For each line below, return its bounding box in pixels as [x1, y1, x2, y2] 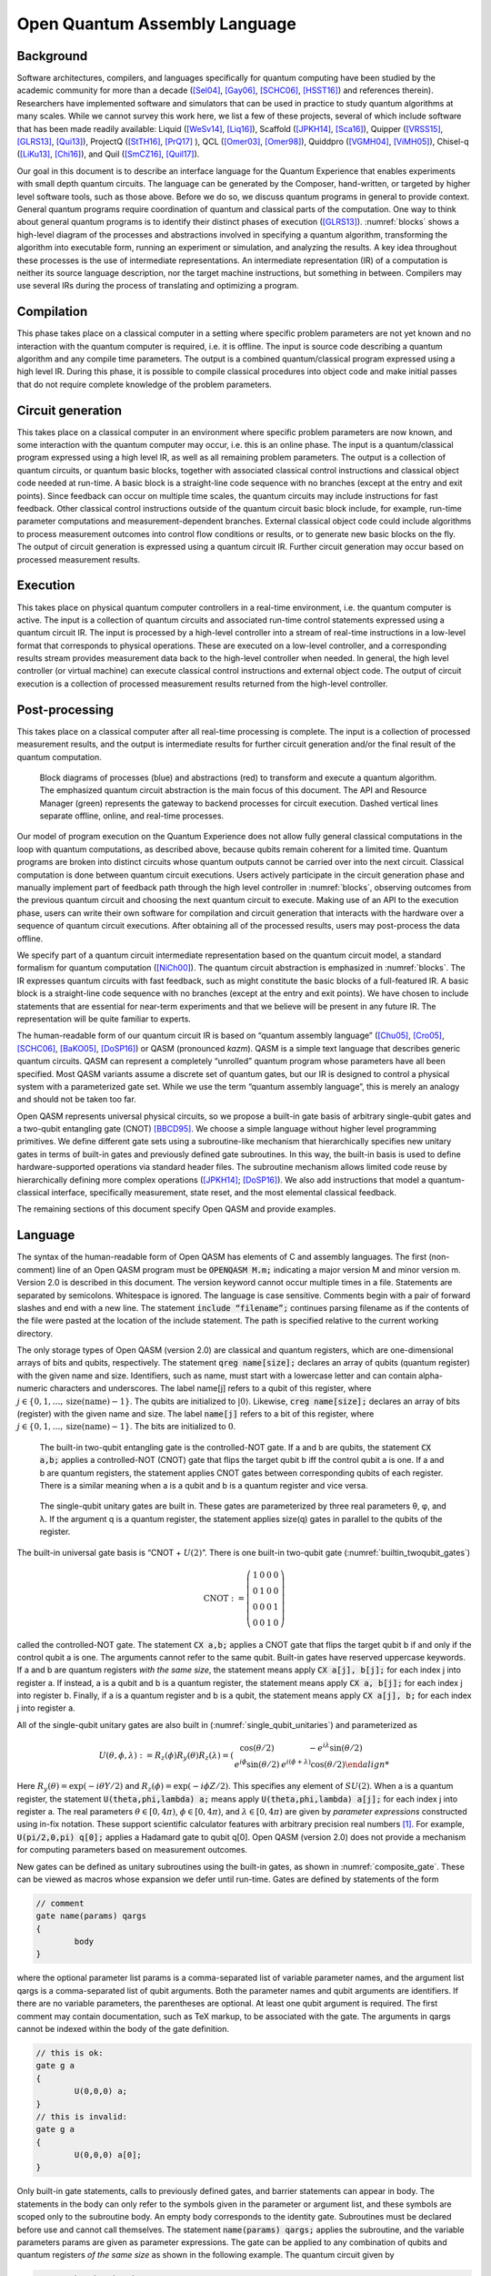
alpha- [418, 1370, 444, 1381]
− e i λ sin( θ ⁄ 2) [309, 1742, 363, 1753]
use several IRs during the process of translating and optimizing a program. [16, 280, 299, 291]
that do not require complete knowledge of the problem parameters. [16, 379, 272, 390]
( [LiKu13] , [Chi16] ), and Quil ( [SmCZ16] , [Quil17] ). [16, 148, 200, 159]
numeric [16, 1383, 48, 1394]
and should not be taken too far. [16, 1093, 136, 1105]
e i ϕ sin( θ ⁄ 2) [234, 1757, 280, 1770]
